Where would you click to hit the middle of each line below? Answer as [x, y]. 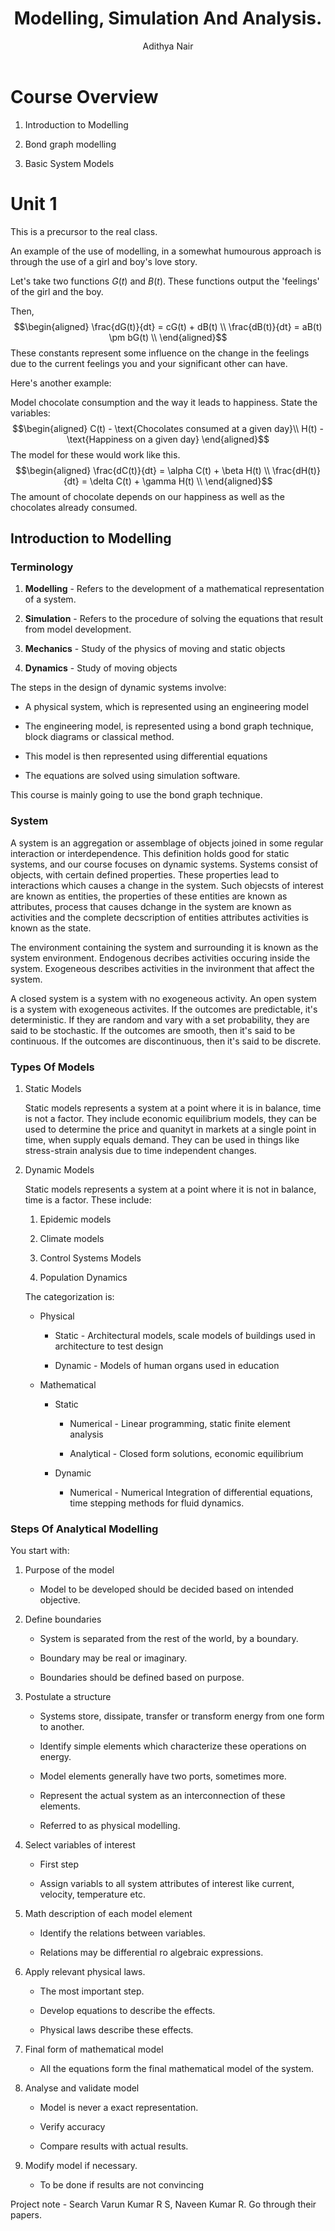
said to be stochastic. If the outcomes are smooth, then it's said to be [153, 1030]
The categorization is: [69, 1296]
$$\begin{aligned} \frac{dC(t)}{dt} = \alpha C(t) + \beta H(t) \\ [143, 470]
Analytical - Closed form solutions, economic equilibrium [186, 1453]
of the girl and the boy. [57, 291]
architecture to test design [109, 1346]
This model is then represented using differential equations [146, 756]
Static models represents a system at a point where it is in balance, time [173, 1108]
